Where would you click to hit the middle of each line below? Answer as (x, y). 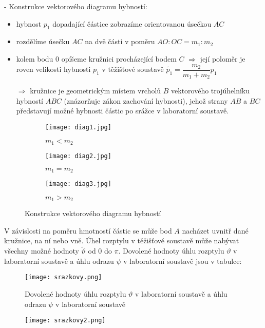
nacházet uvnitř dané (215, 230)
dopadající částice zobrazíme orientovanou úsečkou (132, 23)
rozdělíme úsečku (43, 41)
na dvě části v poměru (120, 41)
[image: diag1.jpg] (78, 127)
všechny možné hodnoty (42, 251)
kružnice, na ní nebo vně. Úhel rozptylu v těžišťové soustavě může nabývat (122, 240)
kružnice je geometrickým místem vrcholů (96, 91)
